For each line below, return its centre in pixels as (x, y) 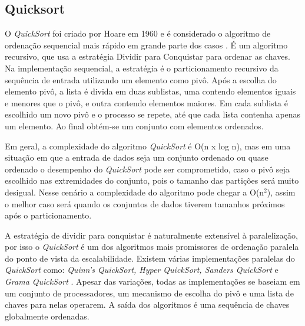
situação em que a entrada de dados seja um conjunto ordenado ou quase (137, 157)
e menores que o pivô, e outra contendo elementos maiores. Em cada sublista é (146, 102)
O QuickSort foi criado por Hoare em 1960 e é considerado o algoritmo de (138, 33)
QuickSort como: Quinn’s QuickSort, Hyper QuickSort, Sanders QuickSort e (142, 270)
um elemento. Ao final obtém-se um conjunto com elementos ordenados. (134, 125)
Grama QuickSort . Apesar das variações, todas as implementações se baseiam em (152, 281)
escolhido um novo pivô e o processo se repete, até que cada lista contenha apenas (153, 114)
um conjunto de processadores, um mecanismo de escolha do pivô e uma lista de (149, 293)
